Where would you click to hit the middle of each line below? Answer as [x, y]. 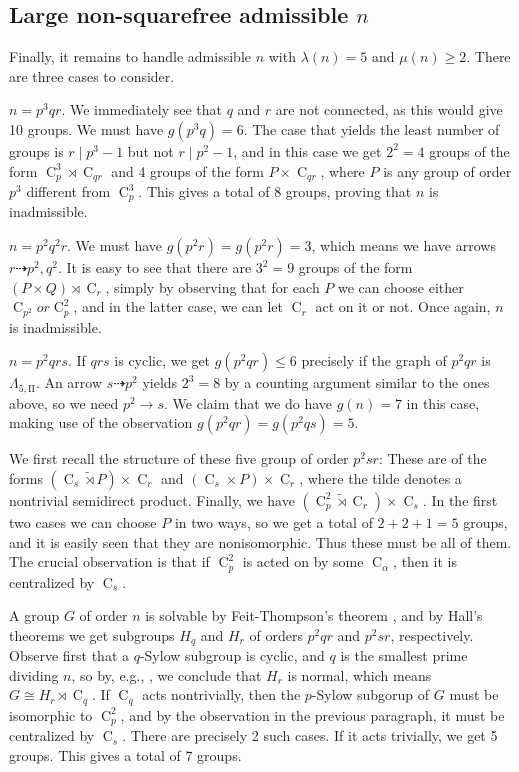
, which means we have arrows [403, 245]
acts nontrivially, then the [221, 694]
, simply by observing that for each [212, 286]
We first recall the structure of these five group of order [179, 458]
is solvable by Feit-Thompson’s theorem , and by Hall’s [314, 615]
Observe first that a [69, 655]
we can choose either [401, 286]
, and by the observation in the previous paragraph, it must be [312, 714]
